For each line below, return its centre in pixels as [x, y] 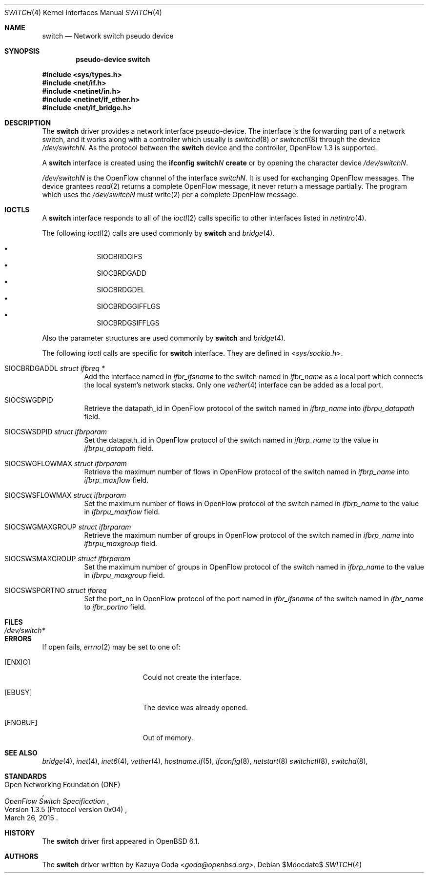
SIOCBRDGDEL [121, 290]
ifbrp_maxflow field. [116, 480]
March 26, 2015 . [31, 818]
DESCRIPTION [28, 123]
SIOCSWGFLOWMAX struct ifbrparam [66, 463]
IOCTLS [17, 210]
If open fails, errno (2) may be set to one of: [111, 647]
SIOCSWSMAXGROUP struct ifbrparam [68, 559]
